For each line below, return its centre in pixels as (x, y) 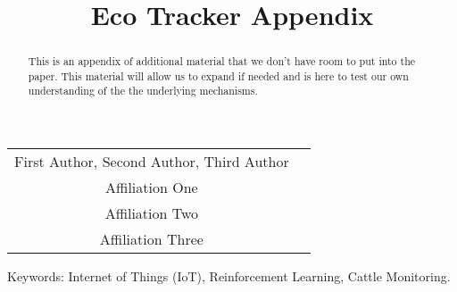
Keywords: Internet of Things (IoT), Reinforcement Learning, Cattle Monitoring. (229, 276)
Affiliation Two (152, 213)
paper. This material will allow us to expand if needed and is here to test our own (218, 75)
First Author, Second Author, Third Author (152, 162)
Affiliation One (152, 188)
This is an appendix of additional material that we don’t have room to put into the (222, 61)
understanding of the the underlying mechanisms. (143, 91)
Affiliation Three (151, 239)
